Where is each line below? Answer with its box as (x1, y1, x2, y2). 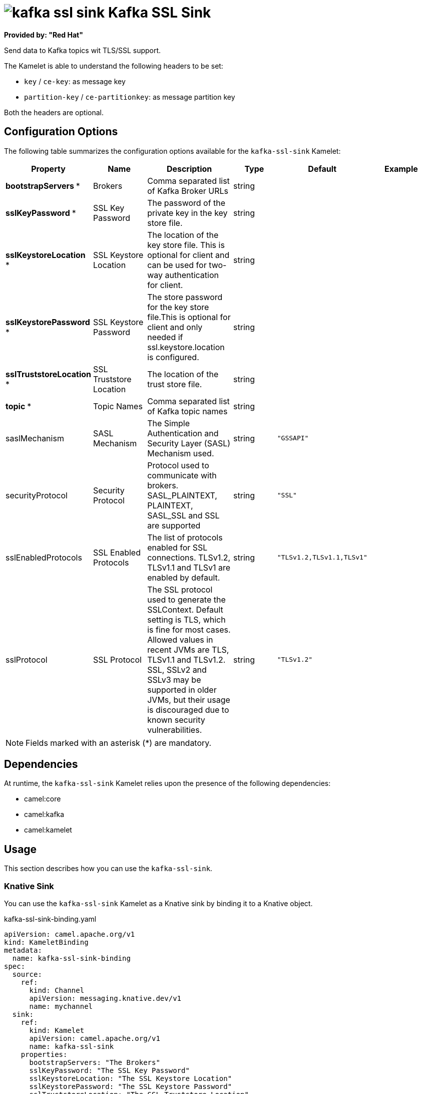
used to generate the (147, 594, 226, 605)
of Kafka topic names (147, 406, 228, 416)
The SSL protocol (147, 584, 213, 595)
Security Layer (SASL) (147, 438, 231, 448)
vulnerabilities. (147, 724, 202, 735)
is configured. (147, 352, 199, 362)
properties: (21, 1050, 68, 1059)
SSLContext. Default (147, 604, 223, 615)
